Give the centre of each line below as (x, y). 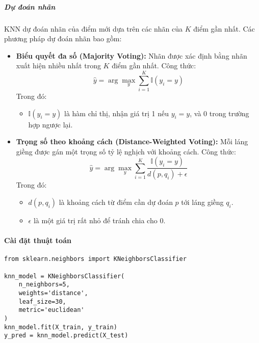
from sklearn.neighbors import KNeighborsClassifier (95, 259)
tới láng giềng (202, 202)
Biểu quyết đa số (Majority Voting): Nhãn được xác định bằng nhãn (132, 55)
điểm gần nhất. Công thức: (154, 65)
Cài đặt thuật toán (38, 240)
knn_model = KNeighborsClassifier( (64, 276)
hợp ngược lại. (50, 124)
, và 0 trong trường (219, 113)
